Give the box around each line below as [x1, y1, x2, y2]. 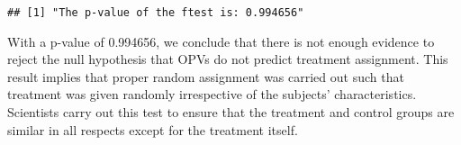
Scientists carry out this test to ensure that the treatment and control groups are [7, 103, 455, 122]
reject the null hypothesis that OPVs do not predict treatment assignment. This [7, 50, 448, 68]
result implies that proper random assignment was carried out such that [7, 67, 404, 86]
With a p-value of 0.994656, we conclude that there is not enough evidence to [7, 32, 435, 50]
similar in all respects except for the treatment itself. [7, 120, 298, 139]
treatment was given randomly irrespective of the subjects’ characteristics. [7, 85, 417, 104]
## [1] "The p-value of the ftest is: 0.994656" [7, 6, 304, 19]
